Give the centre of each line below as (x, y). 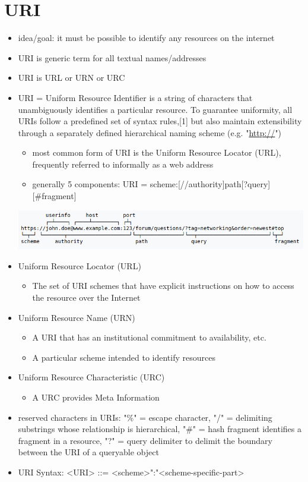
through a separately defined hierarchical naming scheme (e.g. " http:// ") (150, 132)
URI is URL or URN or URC (72, 78)
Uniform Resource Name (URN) (77, 317)
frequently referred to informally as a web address (123, 164)
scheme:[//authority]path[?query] (210, 184)
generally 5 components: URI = (90, 184)
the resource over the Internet (86, 297)
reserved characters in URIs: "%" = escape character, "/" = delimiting (145, 417)
